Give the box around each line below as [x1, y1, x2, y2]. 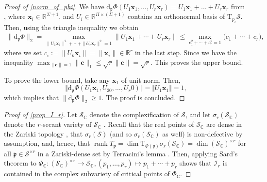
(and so [110, 128, 132, 138]
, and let [185, 109, 211, 120]
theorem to [4, 158, 36, 168]
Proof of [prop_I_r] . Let [4, 109, 77, 120]
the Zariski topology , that [4, 128, 83, 138]
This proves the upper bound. [154, 57, 243, 67]
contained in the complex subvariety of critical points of [4, 168, 170, 179]
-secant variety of [40, 119, 92, 129]
